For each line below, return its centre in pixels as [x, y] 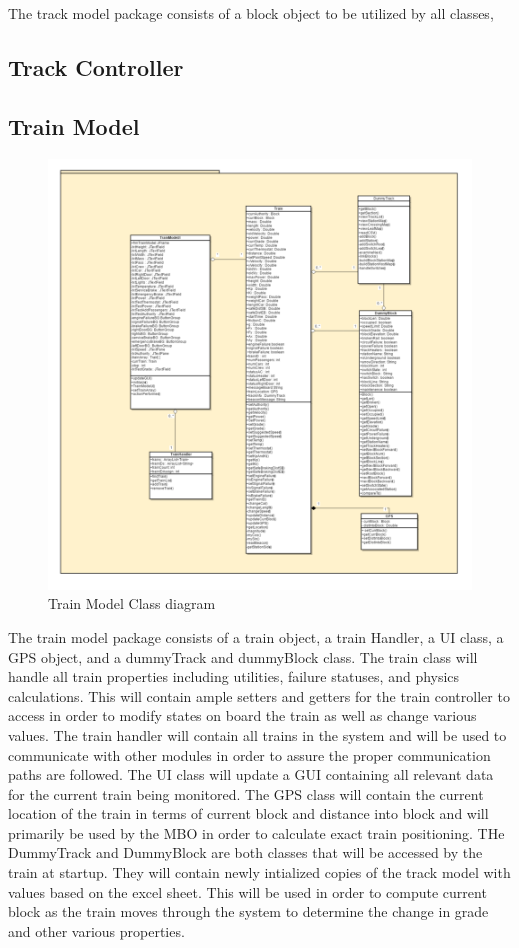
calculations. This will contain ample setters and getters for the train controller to [259, 695]
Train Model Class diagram [132, 603]
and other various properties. [96, 930]
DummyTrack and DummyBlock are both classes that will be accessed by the [245, 852]
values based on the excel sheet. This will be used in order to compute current [247, 891]
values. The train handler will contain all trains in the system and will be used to [257, 734]
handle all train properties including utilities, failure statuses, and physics [234, 676]
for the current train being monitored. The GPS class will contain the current [246, 793]
